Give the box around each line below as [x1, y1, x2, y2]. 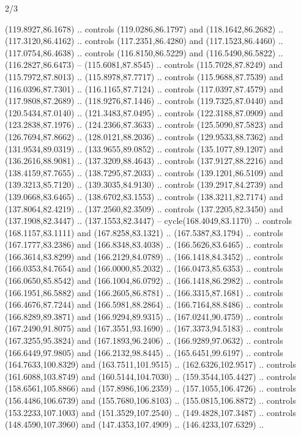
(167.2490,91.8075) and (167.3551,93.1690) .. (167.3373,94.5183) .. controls [5, 322, 283, 335]
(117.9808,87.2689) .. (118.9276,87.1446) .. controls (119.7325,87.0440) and [5, 94, 283, 107]
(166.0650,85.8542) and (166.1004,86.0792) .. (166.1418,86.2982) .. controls [5, 274, 283, 287]
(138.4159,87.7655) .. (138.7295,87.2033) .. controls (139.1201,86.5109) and [5, 166, 283, 179]
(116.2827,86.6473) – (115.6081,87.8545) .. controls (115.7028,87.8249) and [5, 58, 283, 71]
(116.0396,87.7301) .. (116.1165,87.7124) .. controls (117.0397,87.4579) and [5, 82, 283, 95]
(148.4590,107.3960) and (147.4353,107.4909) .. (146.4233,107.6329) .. [5, 418, 264, 431]
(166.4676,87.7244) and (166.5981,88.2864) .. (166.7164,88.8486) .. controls [5, 298, 283, 311]
